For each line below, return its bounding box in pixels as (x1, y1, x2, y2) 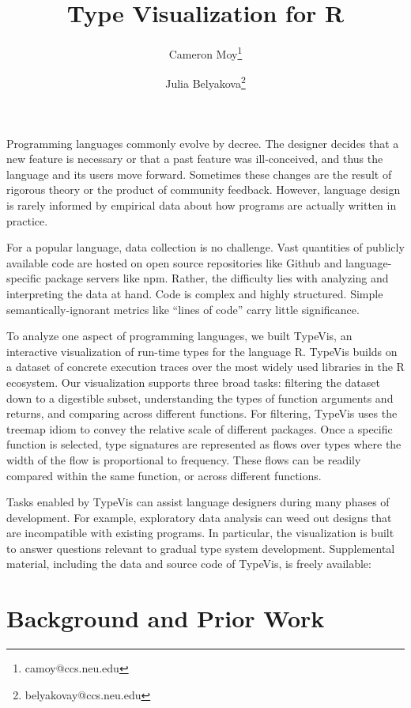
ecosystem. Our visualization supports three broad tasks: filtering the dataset (6, 373, 380, 390)
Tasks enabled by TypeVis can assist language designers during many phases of (6, 494, 390, 510)
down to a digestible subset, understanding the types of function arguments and (6, 389, 394, 406)
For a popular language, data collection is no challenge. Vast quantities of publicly (6, 239, 405, 256)
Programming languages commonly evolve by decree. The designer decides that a (6, 134, 399, 151)
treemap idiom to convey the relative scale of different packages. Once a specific (6, 420, 393, 437)
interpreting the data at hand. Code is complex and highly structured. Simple (6, 285, 383, 301)
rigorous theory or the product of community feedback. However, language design (6, 181, 401, 198)
